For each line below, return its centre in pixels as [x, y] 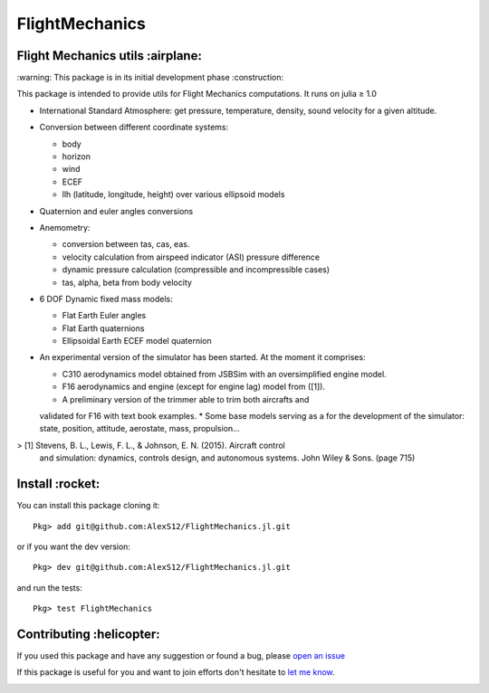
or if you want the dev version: [74, 546]
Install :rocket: [58, 484]
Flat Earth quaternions [103, 328]
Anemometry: [65, 227]
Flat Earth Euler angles [104, 316]
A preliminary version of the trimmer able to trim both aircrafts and [186, 399]
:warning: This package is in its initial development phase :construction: [150, 78]
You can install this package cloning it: [88, 506]
